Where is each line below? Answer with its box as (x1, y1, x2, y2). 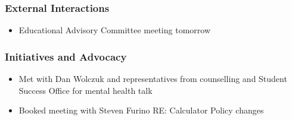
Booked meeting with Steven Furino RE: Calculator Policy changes (18, 104, 264, 116)
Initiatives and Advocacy (5, 49, 127, 64)
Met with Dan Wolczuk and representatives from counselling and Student (18, 72, 287, 85)
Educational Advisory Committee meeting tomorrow (18, 24, 211, 36)
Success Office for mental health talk (18, 84, 153, 96)
